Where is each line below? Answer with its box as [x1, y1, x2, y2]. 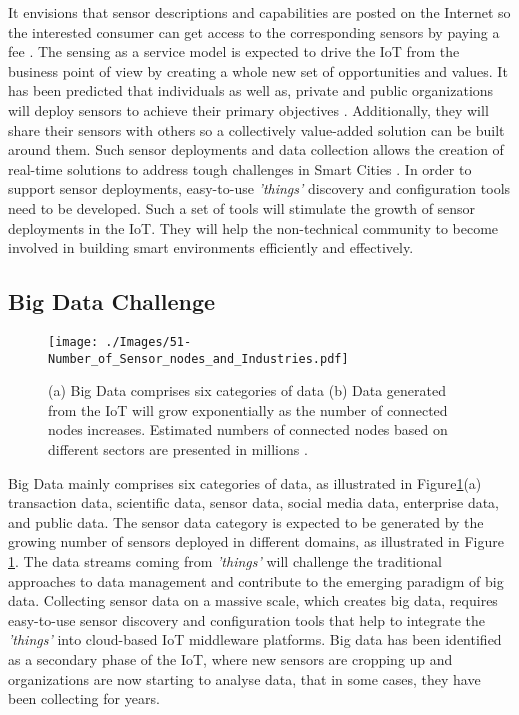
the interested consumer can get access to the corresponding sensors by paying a [8, 21, 500, 42]
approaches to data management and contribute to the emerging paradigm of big [8, 570, 504, 591]
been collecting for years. [8, 688, 160, 709]
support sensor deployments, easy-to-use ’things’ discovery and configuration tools [8, 178, 511, 199]
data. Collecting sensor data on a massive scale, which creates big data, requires [8, 590, 498, 611]
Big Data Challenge [8, 286, 216, 317]
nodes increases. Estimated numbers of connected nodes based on [48, 419, 448, 440]
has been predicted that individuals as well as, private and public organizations [8, 80, 494, 101]
